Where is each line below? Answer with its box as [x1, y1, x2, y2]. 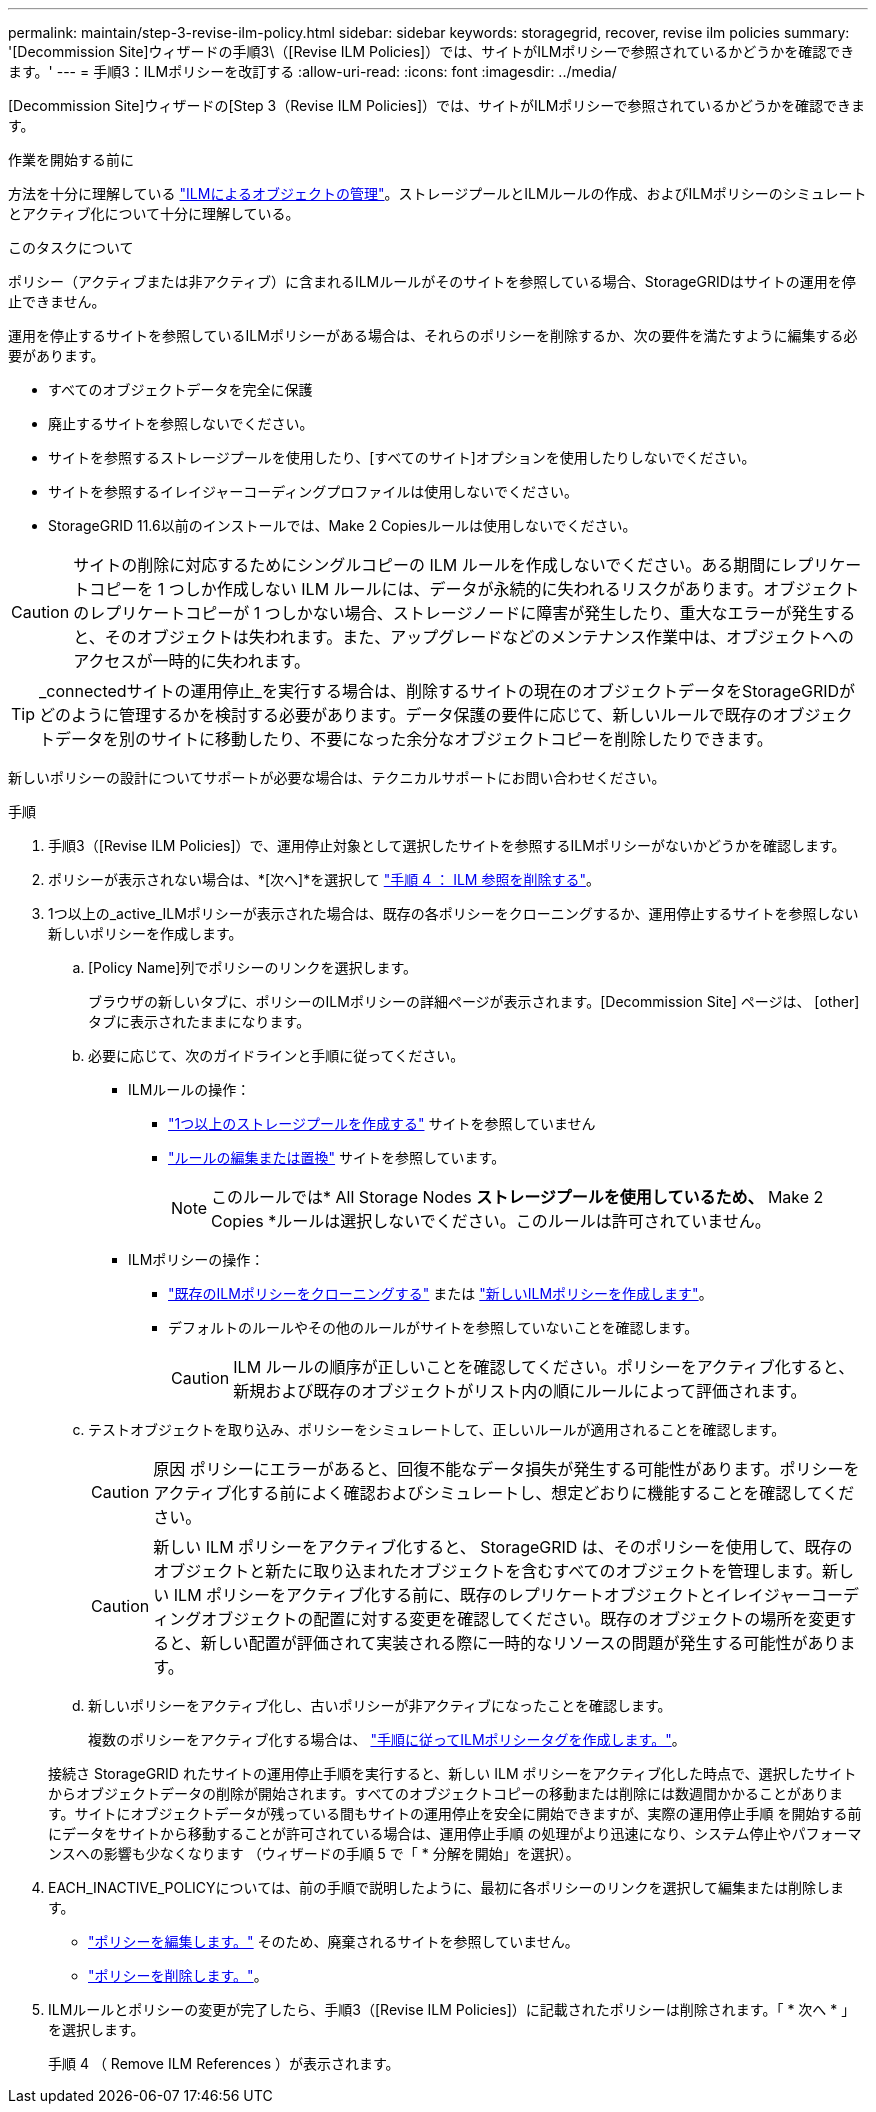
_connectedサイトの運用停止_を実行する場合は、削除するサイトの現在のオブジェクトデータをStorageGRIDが [39, 681, 856, 701]
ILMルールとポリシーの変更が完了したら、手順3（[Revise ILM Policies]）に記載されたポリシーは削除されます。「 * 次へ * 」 [48, 2001, 856, 2018]
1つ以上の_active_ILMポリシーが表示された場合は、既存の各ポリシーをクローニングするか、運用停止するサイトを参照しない [48, 905, 859, 922]
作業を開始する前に [8, 151, 134, 168]
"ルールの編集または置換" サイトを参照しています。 [168, 1149, 506, 1166]
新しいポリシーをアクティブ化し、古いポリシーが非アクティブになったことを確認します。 [88, 1697, 672, 1714]
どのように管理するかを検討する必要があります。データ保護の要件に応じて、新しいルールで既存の [39, 705, 773, 725]
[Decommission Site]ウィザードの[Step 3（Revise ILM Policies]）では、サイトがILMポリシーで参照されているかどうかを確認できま [8, 97, 866, 114]
